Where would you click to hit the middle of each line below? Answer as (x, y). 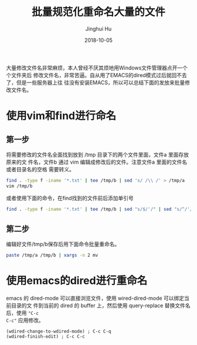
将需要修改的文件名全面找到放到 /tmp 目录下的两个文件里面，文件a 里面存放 (98, 154)
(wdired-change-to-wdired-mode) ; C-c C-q (59, 331)
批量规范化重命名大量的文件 (98, 12)
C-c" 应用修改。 (25, 320)
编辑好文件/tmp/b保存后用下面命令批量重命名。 (63, 244)
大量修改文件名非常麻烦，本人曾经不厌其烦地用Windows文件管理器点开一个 (97, 68)
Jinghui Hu (98, 29)
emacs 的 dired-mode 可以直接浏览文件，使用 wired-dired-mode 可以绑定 (95, 298)
